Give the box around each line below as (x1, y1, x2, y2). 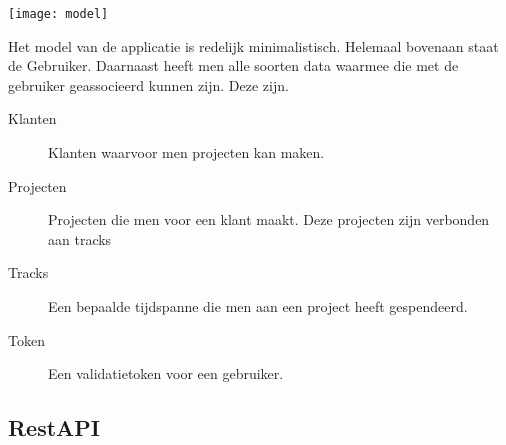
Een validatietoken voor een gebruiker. (48, 363, 284, 384)
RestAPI (8, 412, 101, 443)
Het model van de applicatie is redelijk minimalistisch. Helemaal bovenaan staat (8, 35, 499, 56)
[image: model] (8, 7, 109, 21)
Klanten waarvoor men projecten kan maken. (48, 142, 325, 163)
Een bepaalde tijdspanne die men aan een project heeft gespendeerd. (48, 296, 468, 316)
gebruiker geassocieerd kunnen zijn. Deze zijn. (8, 74, 289, 95)
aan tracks (48, 228, 112, 249)
